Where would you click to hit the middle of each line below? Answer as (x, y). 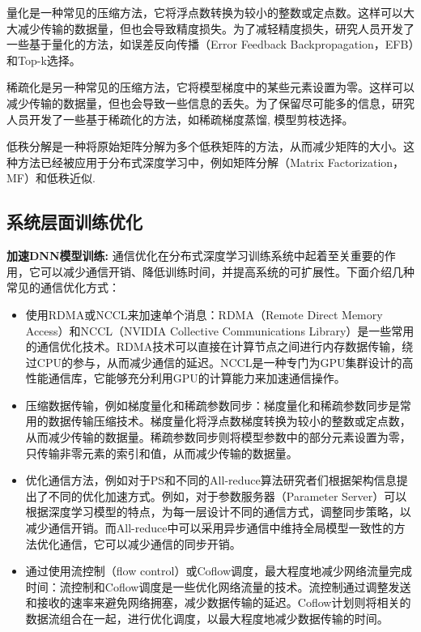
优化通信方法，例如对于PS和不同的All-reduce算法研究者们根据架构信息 (211, 480)
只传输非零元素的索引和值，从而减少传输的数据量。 (162, 453)
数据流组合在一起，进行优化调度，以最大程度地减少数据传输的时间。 (207, 619)
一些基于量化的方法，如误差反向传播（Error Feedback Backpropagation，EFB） (210, 44)
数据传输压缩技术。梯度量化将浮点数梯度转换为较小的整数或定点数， (230, 421)
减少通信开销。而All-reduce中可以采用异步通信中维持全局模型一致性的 (210, 528)
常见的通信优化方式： (63, 287)
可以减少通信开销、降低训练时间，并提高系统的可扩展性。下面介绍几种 (227, 271)
